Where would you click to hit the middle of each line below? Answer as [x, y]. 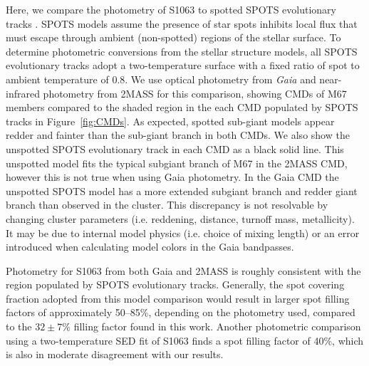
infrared [23, 93]
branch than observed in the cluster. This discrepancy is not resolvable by [167, 205]
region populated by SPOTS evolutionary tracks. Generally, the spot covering [175, 284]
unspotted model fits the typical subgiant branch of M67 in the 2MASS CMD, [177, 163]
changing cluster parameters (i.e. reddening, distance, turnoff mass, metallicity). [180, 218]
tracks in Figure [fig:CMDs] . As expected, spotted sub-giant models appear [170, 121]
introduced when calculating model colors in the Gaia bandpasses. [150, 247]
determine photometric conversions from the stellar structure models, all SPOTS [182, 51]
